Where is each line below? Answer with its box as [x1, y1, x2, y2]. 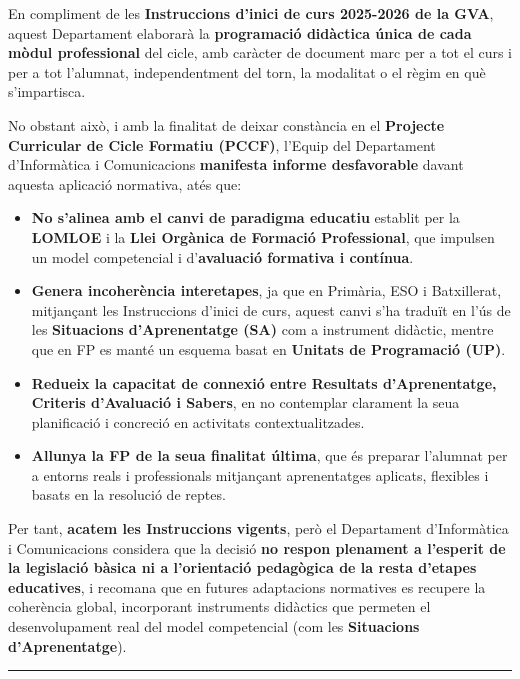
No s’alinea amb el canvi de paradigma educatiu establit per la [31, 207, 460, 228]
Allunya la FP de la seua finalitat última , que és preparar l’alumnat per [31, 445, 508, 466]
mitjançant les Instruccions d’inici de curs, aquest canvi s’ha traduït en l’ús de [31, 299, 511, 320]
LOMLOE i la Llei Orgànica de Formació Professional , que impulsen [31, 226, 495, 247]
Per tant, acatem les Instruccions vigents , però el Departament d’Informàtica [8, 518, 509, 539]
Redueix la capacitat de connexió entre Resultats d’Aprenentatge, [31, 372, 497, 393]
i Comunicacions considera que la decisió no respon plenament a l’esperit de [8, 537, 506, 558]
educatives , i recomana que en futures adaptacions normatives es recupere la [8, 576, 486, 597]
